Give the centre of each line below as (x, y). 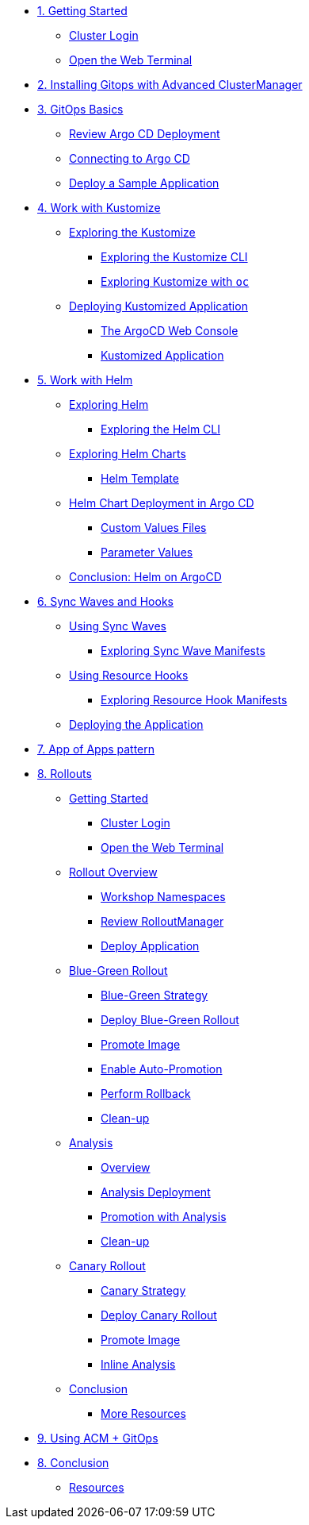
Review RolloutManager (162, 921)
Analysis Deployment (156, 1192)
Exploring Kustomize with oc (175, 281)
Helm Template (140, 478)
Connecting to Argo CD (130, 158)
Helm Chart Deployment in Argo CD (162, 503)
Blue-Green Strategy (154, 995)
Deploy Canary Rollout (159, 1315)
